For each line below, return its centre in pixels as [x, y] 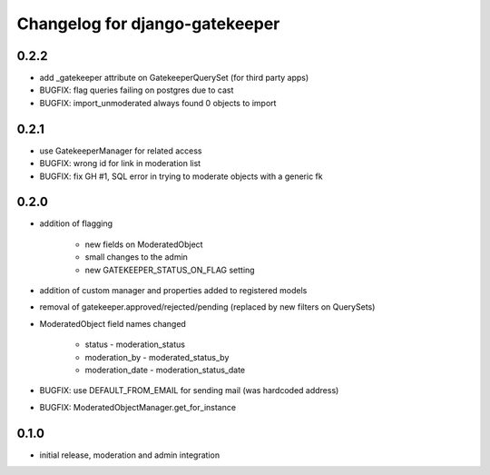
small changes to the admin [136, 257]
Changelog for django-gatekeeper [148, 24]
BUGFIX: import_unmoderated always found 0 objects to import [158, 103]
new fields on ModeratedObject [144, 244]
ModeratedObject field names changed [113, 323]
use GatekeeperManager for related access [121, 151]
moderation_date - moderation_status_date [165, 370]
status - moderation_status [135, 344]
